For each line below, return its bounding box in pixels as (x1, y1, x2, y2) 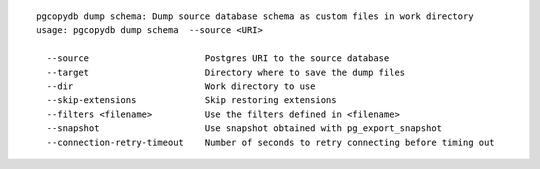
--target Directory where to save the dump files (46, 66, 406, 78)
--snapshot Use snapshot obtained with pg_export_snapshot (46, 123, 443, 134)
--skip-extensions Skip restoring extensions (46, 95, 337, 106)
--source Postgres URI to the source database (46, 53, 390, 64)
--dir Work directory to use (46, 80, 316, 92)
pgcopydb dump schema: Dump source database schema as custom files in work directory (36, 11, 474, 22)
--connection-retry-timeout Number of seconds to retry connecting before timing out (46, 136, 495, 148)
